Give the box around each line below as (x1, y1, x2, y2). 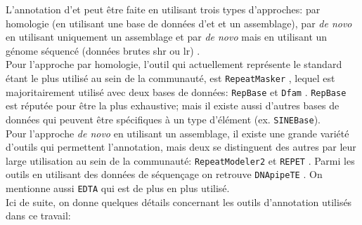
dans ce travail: (6, 208, 71, 223)
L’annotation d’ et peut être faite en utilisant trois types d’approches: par (6, 2, 321, 16)
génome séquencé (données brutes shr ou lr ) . (6, 43, 200, 57)
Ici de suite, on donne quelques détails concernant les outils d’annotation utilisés (6, 194, 352, 209)
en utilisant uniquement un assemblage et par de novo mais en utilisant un (6, 29, 328, 44)
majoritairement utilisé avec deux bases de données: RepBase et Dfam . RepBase (6, 84, 347, 99)
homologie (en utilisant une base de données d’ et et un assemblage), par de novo (6, 15, 352, 30)
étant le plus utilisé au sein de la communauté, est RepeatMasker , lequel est (6, 70, 335, 85)
